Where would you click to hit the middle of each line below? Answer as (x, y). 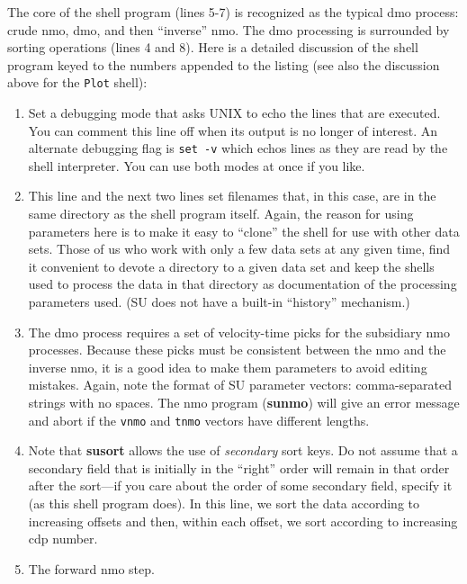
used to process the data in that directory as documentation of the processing (242, 284)
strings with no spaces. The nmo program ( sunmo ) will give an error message (244, 402)
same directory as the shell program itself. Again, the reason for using (221, 214)
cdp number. (63, 539)
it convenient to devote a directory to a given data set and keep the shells (231, 266)
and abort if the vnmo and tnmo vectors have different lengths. (199, 420)
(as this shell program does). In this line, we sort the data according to (224, 503)
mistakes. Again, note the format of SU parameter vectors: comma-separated (240, 385)
